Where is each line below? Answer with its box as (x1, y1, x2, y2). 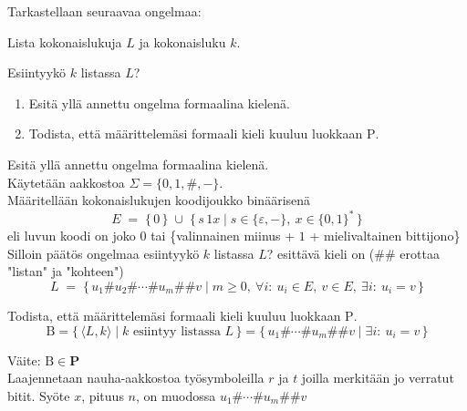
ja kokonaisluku (139, 32, 226, 51)
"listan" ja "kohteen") (7, 262, 124, 281)
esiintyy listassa (132, 324, 221, 338)
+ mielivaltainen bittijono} (309, 226, 461, 245)
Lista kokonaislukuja (7, 32, 122, 51)
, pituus (81, 385, 124, 405)
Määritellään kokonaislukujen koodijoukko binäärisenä (7, 190, 311, 210)
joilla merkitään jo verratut (301, 368, 454, 387)
